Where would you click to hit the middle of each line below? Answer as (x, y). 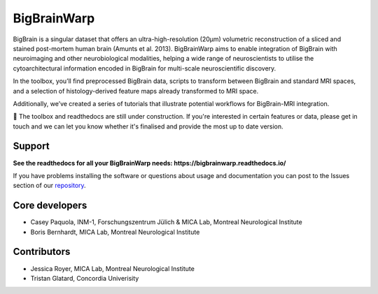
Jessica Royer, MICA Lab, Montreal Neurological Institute (113, 268)
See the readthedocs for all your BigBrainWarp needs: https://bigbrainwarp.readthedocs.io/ (149, 163)
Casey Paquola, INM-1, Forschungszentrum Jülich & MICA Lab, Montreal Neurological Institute (166, 222)
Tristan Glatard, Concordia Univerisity (85, 278)
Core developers (50, 206)
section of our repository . (50, 186)
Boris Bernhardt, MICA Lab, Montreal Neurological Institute (115, 232)
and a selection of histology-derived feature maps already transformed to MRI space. (136, 91)
